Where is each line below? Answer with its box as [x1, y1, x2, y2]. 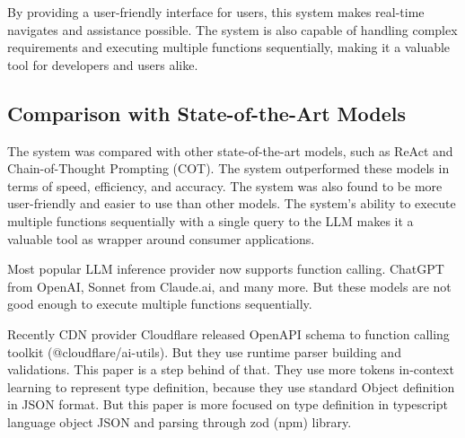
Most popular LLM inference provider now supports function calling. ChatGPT [7, 259, 444, 278]
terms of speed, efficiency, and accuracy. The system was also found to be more [7, 176, 443, 195]
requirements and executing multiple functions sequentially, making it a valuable [7, 38, 451, 57]
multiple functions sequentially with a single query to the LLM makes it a [7, 211, 414, 230]
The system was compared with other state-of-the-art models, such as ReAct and [7, 141, 453, 160]
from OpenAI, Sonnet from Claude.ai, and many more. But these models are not [7, 276, 452, 295]
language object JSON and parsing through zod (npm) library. [7, 412, 352, 431]
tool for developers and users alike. [7, 55, 198, 74]
